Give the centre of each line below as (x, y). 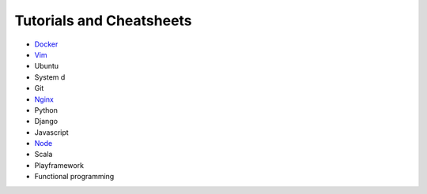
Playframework (59, 165)
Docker (46, 44)
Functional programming (74, 177)
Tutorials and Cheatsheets (104, 21)
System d (50, 77)
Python (46, 110)
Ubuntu (47, 66)
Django (46, 121)
